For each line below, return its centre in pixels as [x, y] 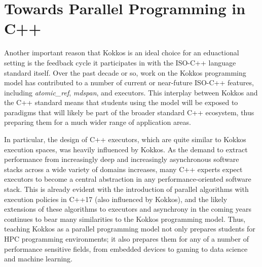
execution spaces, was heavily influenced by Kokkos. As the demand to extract [126, 149]
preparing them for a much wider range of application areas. [98, 122]
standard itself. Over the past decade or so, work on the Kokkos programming [125, 72]
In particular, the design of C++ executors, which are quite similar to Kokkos [125, 139]
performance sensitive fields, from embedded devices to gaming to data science [126, 248]
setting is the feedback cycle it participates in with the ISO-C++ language [120, 62]
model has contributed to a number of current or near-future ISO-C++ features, [129, 82]
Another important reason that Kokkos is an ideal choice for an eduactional [122, 53]
